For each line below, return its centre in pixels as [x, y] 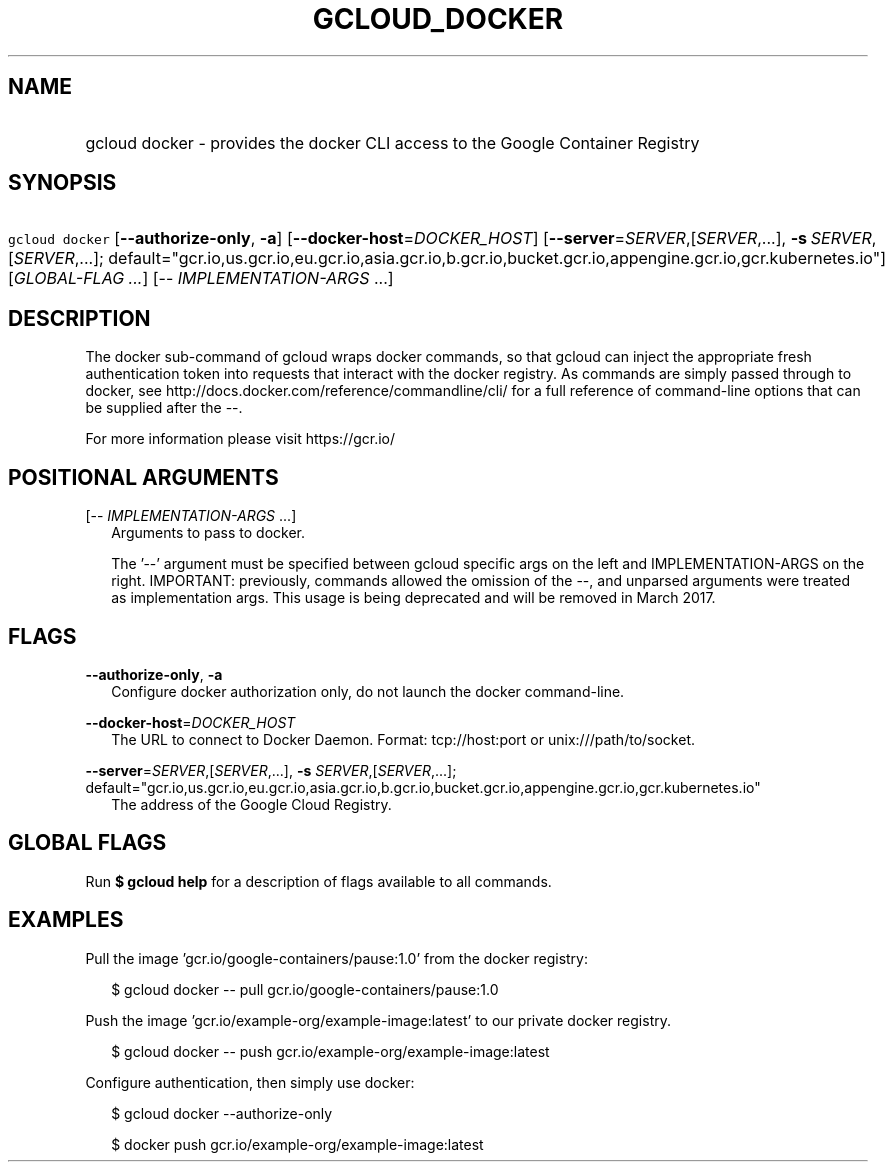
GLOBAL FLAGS [87, 843]
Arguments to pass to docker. [208, 533]
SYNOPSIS [62, 183]
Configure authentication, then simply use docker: [250, 1082]
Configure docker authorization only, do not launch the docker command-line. [368, 691]
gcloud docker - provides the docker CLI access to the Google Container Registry [392, 142]
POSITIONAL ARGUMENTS [143, 477]
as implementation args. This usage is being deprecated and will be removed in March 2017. [413, 598]
